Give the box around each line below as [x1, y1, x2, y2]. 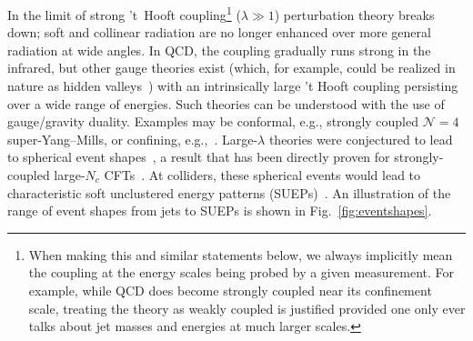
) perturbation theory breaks [274, 5, 435, 24]
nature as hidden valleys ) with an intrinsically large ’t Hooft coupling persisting [7, 76, 458, 95]
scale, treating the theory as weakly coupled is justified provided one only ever [28, 298, 466, 317]
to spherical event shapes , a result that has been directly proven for [7, 147, 390, 166]
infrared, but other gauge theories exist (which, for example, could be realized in [7, 58, 456, 77]
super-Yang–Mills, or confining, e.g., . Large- [7, 129, 258, 148]
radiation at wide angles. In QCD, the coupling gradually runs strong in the [7, 40, 431, 59]
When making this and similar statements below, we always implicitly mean [28, 245, 453, 264]
